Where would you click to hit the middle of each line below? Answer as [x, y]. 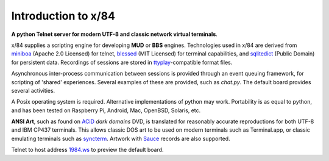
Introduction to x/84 [63, 16]
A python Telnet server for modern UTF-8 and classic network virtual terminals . [114, 34]
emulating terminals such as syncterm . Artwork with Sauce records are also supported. [121, 138]
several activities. [33, 90]
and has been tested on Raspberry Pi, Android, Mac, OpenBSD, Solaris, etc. [106, 110]
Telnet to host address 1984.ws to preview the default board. [87, 150]
